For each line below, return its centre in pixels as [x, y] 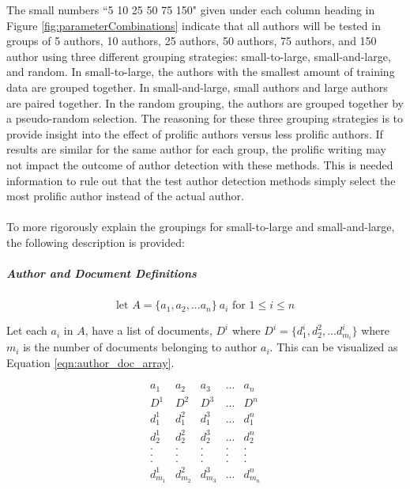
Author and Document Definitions [102, 273]
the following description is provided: [96, 242]
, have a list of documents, [149, 330]
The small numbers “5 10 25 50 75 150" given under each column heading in [191, 9]
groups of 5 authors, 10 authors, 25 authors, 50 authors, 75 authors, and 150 [192, 41]
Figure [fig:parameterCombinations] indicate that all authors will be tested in [194, 25]
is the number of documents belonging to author [140, 347]
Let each [27, 330]
